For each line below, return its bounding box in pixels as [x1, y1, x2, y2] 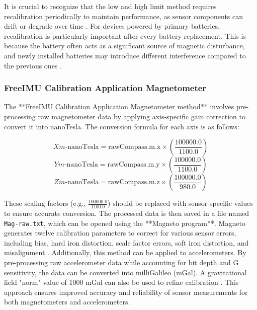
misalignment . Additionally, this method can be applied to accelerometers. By [4, 247, 246, 258]
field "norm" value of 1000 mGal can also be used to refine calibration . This [4, 277, 239, 287]
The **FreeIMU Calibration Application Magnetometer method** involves [4, 101, 234, 112]
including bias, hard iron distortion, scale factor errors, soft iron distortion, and [4, 237, 249, 248]
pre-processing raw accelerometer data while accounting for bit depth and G [4, 257, 239, 268]
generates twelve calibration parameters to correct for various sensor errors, [4, 227, 236, 238]
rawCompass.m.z [108, 179, 160, 186]
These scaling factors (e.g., [4, 198, 86, 208]
